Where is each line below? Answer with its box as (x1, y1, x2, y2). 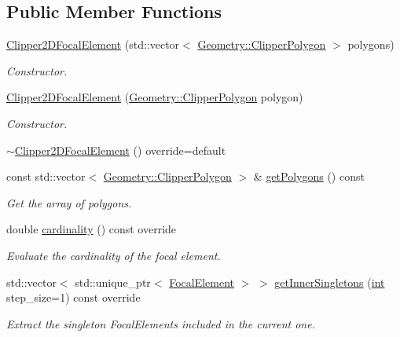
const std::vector (6, 168, 86, 185)
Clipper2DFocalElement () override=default (14, 141, 226, 158)
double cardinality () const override (6, 221, 177, 237)
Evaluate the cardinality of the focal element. (6, 247, 221, 263)
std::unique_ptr (75, 273, 151, 290)
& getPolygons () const (253, 168, 365, 185)
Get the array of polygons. (6, 194, 132, 211)
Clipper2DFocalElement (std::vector (6, 36, 180, 53)
